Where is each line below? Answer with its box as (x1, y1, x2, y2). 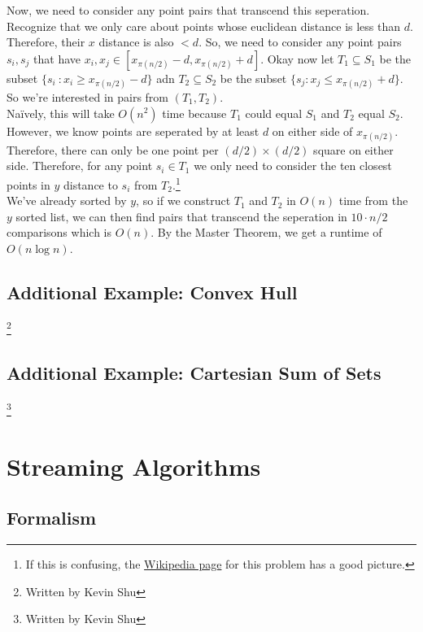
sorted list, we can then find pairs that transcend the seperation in (15, 207, 347, 224)
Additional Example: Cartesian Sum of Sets (7, 360, 382, 386)
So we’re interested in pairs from (7, 88, 169, 105)
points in (7, 176, 50, 193)
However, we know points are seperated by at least (7, 122, 259, 139)
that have (33, 50, 81, 67)
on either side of (272, 122, 353, 139)
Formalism (7, 505, 97, 530)
